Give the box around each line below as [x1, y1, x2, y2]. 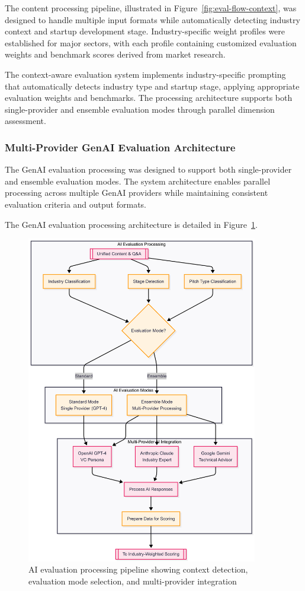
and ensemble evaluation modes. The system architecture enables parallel [5, 174, 271, 187]
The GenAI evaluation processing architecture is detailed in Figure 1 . [5, 218, 258, 230]
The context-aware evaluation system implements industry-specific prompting [5, 68, 286, 80]
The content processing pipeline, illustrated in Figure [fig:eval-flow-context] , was [5, 2, 297, 14]
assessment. [5, 115, 46, 127]
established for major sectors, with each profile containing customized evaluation [5, 36, 297, 49]
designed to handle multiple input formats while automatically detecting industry [5, 13, 300, 26]
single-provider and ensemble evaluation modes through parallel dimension [5, 103, 275, 115]
